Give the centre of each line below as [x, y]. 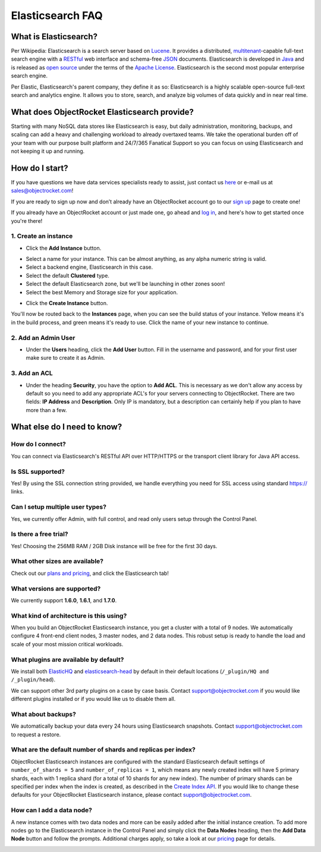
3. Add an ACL [32, 373]
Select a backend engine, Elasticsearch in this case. [89, 267]
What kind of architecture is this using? [69, 615]
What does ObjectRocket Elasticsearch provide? [103, 112]
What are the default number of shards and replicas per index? [103, 750]
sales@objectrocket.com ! [42, 191]
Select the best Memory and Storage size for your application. [102, 292]
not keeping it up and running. [48, 151]
